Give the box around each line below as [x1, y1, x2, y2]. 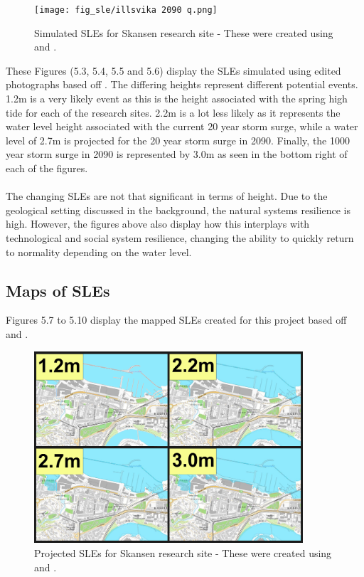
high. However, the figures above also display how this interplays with [6, 216, 310, 231]
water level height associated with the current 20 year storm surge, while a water [6, 119, 358, 134]
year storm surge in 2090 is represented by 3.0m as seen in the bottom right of [6, 147, 348, 162]
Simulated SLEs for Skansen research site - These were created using [34, 25, 333, 40]
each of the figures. [6, 161, 88, 175]
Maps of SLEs [6, 279, 110, 301]
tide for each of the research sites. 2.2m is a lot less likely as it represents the [6, 105, 341, 120]
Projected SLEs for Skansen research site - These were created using [34, 545, 332, 560]
